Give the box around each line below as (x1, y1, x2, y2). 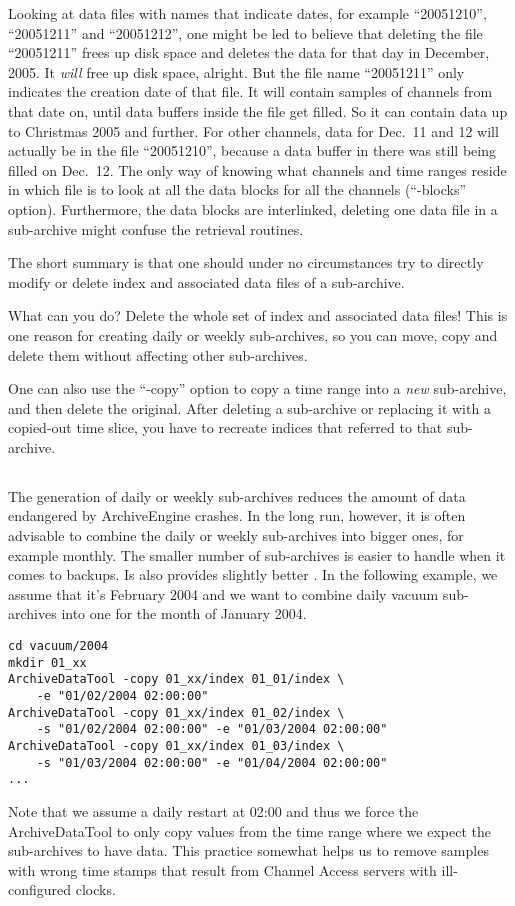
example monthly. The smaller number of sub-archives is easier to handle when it (8, 544, 506, 565)
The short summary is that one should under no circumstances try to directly (8, 252, 484, 273)
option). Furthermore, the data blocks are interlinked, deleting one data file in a (8, 198, 498, 219)
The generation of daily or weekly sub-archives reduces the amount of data (8, 485, 466, 506)
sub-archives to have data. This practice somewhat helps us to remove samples (8, 840, 489, 861)
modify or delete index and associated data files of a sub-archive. (8, 271, 405, 292)
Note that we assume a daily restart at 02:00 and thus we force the (8, 800, 419, 821)
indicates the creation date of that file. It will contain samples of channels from (8, 81, 493, 102)
